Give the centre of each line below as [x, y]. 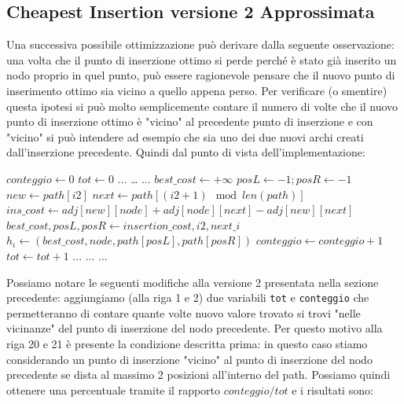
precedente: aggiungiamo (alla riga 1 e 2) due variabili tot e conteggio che [188, 297]
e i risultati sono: [332, 389]
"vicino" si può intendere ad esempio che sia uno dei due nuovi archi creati [185, 136]
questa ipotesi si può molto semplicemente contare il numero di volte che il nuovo [202, 106]
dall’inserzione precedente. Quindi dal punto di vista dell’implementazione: [186, 152]
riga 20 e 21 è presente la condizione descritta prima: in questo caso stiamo [187, 343]
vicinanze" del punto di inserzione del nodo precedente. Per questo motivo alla [195, 328]
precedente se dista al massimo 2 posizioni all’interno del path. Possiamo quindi [198, 375]
